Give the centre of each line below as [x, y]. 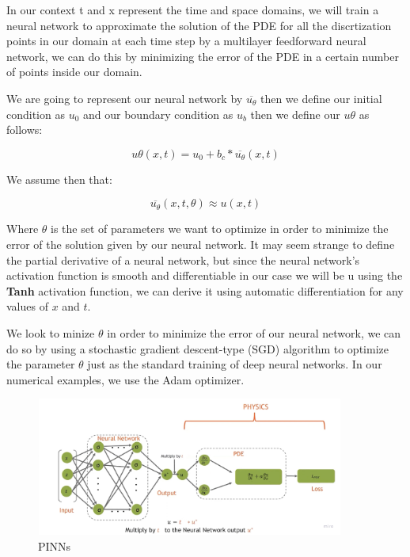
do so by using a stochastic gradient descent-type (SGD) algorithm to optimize [197, 348]
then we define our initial [321, 98]
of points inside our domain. [74, 72]
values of [27, 306]
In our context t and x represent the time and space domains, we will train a [193, 10]
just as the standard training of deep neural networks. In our [235, 364]
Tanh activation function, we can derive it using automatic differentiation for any [205, 290]
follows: [25, 130]
